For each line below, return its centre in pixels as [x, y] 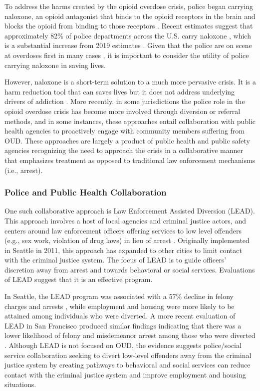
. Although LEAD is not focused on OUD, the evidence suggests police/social [123, 345]
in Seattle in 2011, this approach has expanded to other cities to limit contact [123, 250]
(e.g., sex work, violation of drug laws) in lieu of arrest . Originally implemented [127, 240]
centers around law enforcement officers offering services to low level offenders [123, 230]
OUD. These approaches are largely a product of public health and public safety [127, 140]
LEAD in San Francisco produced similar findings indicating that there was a [123, 325]
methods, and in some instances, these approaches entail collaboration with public [130, 121]
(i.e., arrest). [24, 170]
